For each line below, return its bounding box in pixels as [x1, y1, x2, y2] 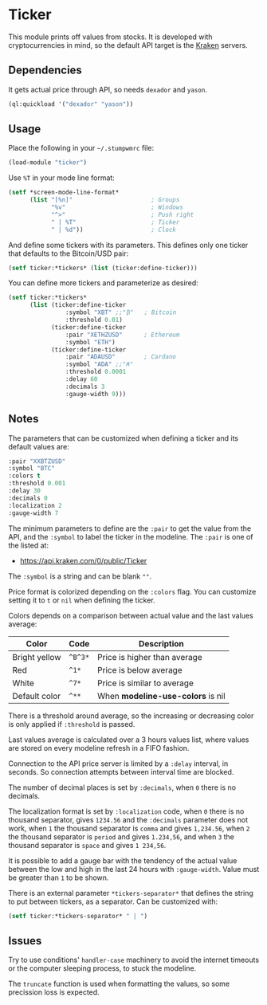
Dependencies [8, 64, 82, 77]
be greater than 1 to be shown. [8, 873, 109, 882]
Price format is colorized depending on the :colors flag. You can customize [8, 587, 257, 596]
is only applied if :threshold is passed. [8, 719, 135, 728]
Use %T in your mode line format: [8, 173, 116, 183]
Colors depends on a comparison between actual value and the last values [8, 610, 253, 620]
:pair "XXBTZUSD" [8, 457, 66, 465]
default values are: [8, 442, 69, 451]
